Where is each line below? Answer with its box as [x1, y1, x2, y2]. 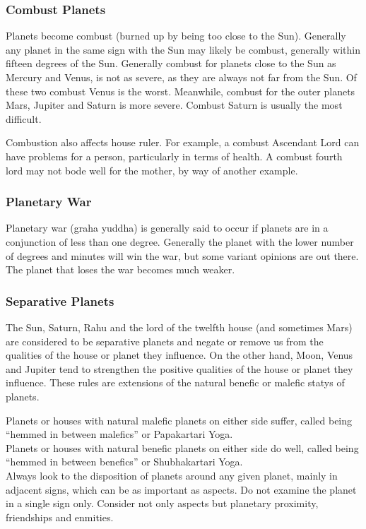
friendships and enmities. [6, 509, 114, 524]
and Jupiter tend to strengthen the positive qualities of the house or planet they [6, 361, 353, 376]
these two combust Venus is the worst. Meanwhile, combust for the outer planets [6, 83, 355, 98]
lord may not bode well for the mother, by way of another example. [6, 162, 298, 177]
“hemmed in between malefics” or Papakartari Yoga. [6, 427, 233, 441]
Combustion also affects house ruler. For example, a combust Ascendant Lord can [6, 135, 360, 150]
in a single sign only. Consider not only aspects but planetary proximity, [6, 496, 319, 511]
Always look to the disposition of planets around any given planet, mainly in [6, 468, 338, 482]
